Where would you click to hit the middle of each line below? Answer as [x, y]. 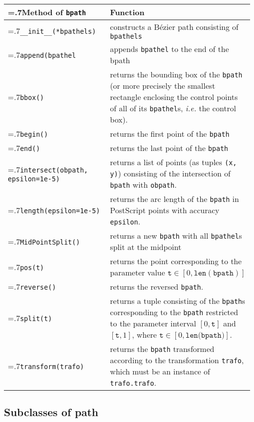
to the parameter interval [153, 323]
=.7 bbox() [26, 97]
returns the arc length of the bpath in [175, 199]
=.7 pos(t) [26, 267]
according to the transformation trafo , [177, 360]
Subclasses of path [51, 412]
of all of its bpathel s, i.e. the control [173, 108]
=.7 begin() [28, 134]
